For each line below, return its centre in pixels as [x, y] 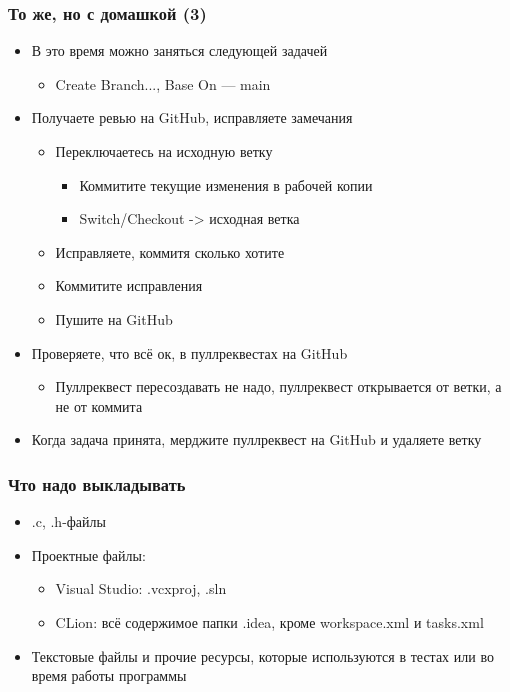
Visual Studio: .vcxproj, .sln [141, 588]
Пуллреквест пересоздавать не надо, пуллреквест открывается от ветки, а [278, 386]
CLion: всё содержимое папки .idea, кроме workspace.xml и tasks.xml [269, 621]
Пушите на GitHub [114, 318]
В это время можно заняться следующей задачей [179, 50]
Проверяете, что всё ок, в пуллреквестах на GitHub [189, 352]
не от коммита [99, 405]
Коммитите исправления [129, 285]
